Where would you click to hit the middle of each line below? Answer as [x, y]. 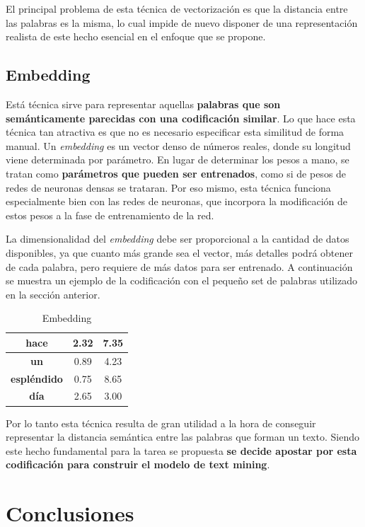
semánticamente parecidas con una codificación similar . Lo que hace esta [181, 118]
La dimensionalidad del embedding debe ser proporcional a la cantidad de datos [178, 239]
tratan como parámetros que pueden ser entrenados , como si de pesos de [176, 173]
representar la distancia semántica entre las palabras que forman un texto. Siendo [182, 437]
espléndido [37, 378]
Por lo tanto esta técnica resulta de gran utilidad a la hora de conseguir [161, 423]
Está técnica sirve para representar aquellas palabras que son [143, 104]
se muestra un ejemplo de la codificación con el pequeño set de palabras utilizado [181, 280]
